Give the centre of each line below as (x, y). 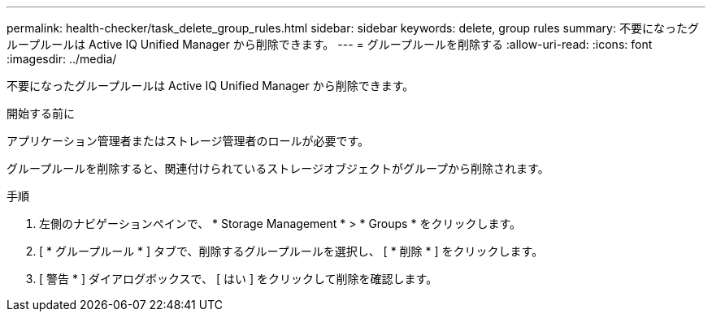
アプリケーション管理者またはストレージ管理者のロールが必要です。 (188, 141)
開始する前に (41, 113)
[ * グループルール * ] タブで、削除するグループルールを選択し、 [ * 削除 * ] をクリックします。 (291, 251)
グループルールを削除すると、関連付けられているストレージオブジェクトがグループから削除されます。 (278, 168)
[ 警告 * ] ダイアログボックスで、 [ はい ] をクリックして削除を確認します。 (239, 279)
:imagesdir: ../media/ (62, 59)
